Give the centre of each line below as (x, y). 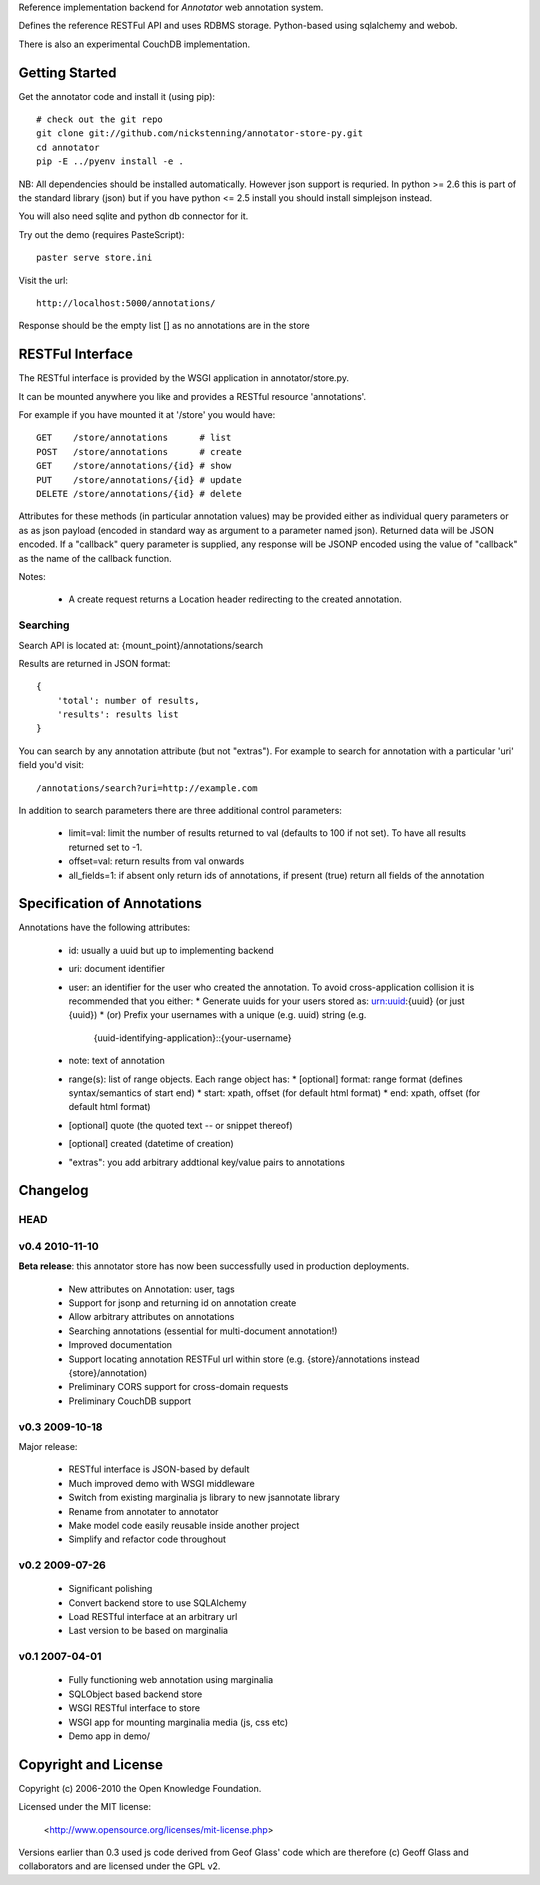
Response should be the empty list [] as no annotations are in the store (164, 326)
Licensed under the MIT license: (85, 1807)
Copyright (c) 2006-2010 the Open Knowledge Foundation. (140, 1788)
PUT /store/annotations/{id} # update (139, 479)
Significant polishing (110, 1589)
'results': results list (117, 714)
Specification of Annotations (110, 903)
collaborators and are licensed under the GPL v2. (119, 1866)
